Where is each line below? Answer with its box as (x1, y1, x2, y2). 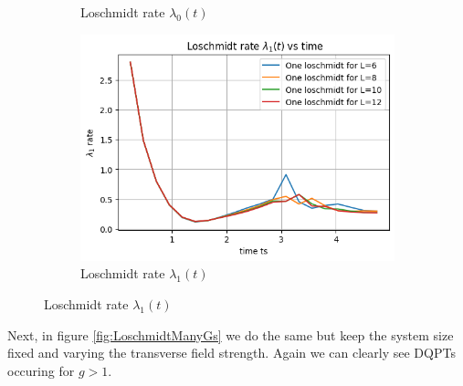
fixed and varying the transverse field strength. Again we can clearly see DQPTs (7, 343, 456, 362)
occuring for (7, 360, 75, 380)
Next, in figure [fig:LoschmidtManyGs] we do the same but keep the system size (7, 325, 454, 344)
